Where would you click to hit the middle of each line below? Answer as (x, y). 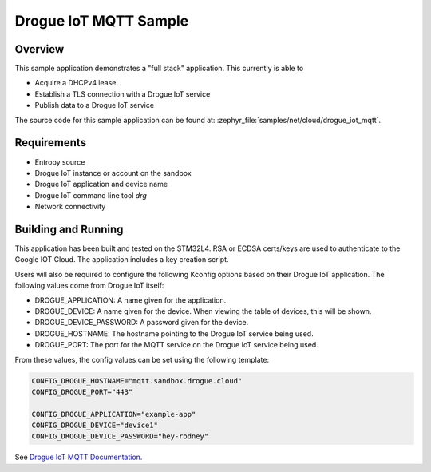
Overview (40, 49)
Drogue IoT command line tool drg (91, 195)
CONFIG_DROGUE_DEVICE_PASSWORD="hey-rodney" (120, 436)
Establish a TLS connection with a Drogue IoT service (123, 94)
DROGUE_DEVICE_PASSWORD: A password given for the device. (142, 323)
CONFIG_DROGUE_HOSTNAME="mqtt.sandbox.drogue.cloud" (137, 381)
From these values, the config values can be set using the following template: (142, 359)
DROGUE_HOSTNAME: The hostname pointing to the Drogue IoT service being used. (174, 333)
